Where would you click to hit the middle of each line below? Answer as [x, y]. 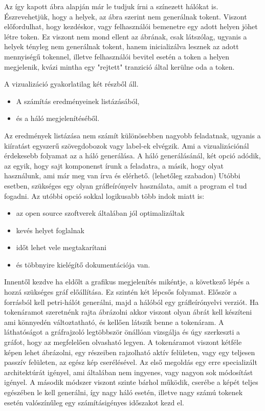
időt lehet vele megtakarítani [61, 247]
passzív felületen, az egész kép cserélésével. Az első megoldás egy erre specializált [131, 362]
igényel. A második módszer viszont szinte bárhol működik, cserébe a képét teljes [131, 382]
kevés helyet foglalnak [50, 230]
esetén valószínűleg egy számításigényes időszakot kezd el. [94, 402]
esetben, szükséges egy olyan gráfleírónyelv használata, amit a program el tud [126, 185]
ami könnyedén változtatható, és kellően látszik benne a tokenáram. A [114, 322]
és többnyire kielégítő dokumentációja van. [83, 264]
